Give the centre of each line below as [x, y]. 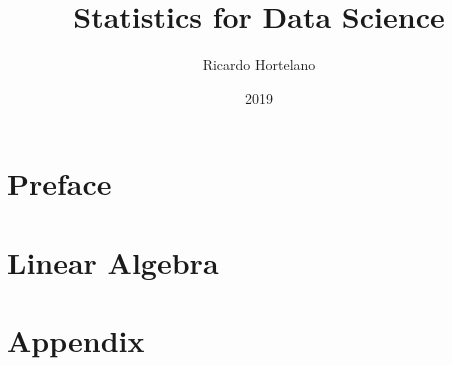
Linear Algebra [113, 261]
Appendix [76, 340]
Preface [59, 183]
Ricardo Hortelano [259, 64]
